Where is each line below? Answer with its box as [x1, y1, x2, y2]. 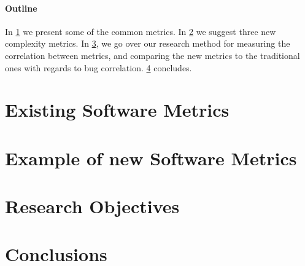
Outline [5, 1, 37, 14]
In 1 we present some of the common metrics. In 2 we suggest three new [5, 25, 276, 37]
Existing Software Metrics [5, 97, 230, 122]
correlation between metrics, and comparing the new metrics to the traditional [5, 49, 300, 61]
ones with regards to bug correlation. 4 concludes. [5, 61, 192, 74]
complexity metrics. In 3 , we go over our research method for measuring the [5, 37, 290, 50]
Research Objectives [5, 194, 180, 219]
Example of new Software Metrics [5, 145, 297, 170]
